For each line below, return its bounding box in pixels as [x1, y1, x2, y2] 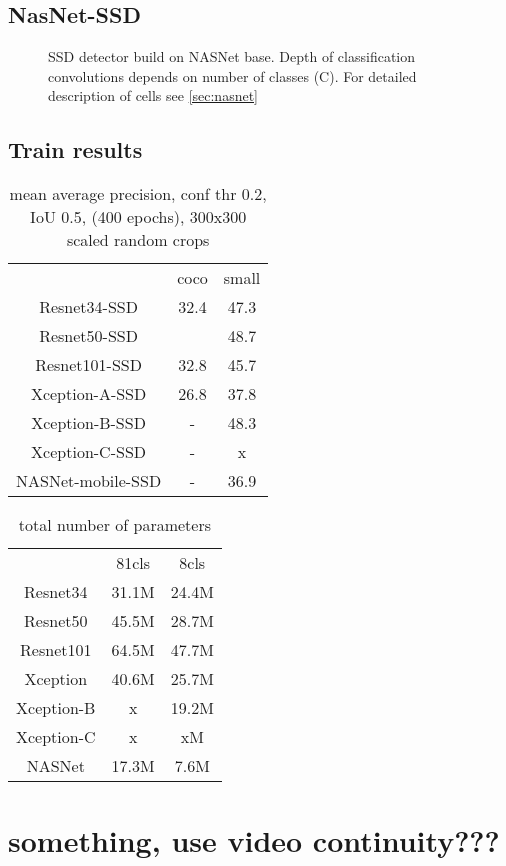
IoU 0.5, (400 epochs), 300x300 [30, 205, 247, 229]
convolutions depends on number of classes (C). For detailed [48, 65, 417, 86]
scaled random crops [66, 228, 210, 252]
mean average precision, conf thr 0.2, [9, 182, 267, 206]
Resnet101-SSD [35, 353, 142, 377]
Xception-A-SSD [30, 382, 147, 406]
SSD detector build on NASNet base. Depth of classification [48, 46, 416, 67]
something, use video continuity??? [8, 820, 500, 861]
